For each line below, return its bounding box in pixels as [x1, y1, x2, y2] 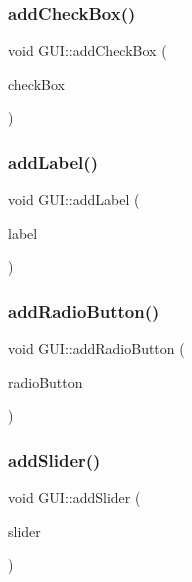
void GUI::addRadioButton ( [8, 338, 185, 359]
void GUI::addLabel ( [8, 189, 140, 210]
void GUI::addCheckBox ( [8, 40, 167, 61]
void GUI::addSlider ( [8, 487, 141, 508]
